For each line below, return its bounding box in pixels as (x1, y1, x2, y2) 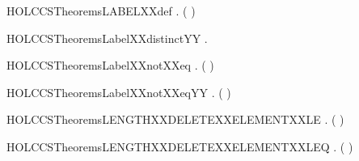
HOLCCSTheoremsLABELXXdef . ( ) (6, 2, 196, 19)
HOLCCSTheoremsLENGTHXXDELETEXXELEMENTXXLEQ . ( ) (6, 138, 353, 155)
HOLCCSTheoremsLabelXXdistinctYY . (6, 29, 208, 46)
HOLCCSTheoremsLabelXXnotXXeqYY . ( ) (6, 83, 231, 100)
